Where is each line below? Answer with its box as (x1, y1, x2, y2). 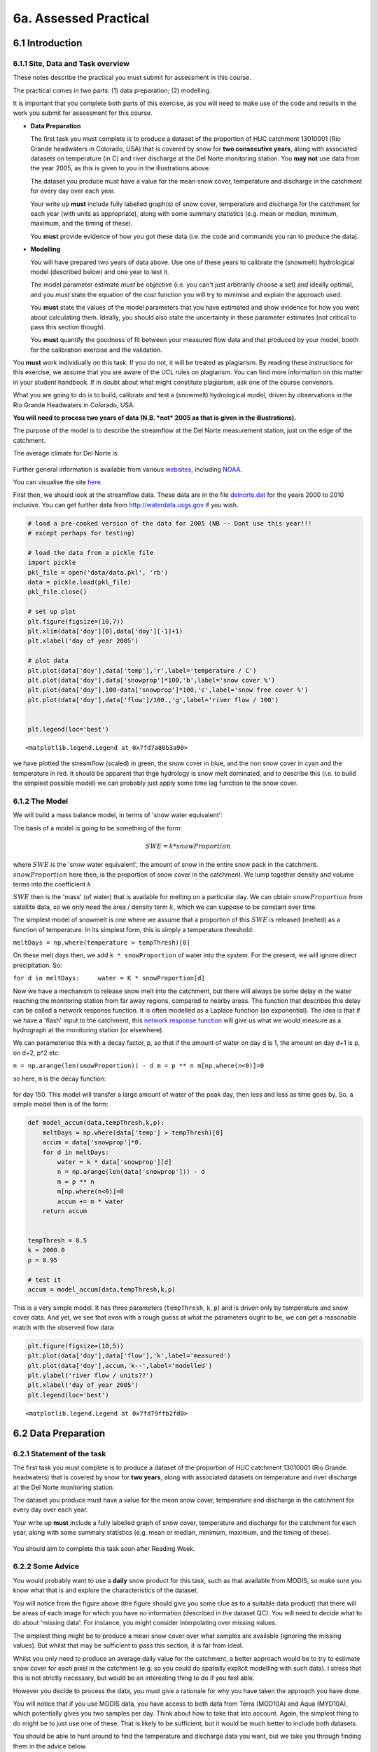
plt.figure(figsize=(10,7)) (27, 617, 124, 625)
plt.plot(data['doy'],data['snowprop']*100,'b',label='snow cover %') (27, 676, 276, 684)
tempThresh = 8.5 (27, 1237, 87, 1245)
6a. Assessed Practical (13, 11, 150, 26)
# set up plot (27, 608, 76, 616)
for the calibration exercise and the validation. (30, 345, 162, 354)
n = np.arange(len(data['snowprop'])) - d (57, 1168, 206, 1176)
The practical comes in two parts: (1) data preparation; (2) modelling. (13, 86, 211, 95)
